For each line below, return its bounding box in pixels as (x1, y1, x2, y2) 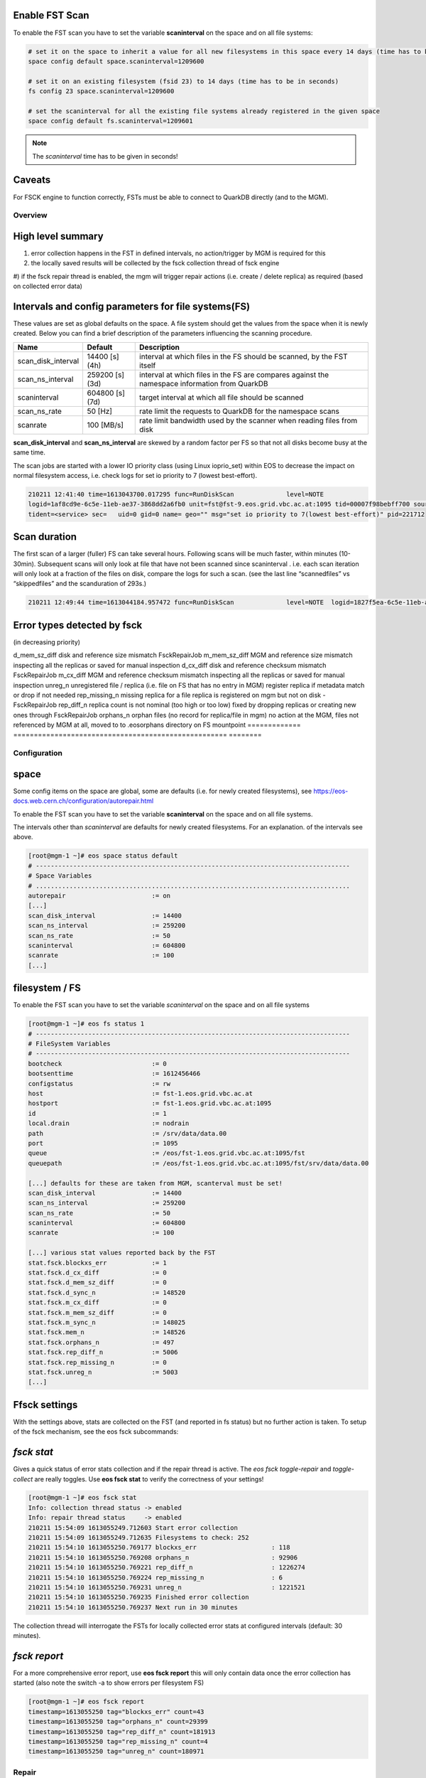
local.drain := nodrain (28, 1119, 190, 1127)
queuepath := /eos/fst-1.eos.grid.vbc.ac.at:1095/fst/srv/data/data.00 (28, 1159, 369, 1167)
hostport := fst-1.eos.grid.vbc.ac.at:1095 (28, 1100, 272, 1107)
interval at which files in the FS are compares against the (139, 370, 329, 380)
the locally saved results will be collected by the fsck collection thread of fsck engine (31, 259, 280, 267)
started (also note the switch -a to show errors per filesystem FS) (13, 1678, 204, 1687)
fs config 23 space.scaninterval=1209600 (28, 87, 175, 95)
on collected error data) (13, 282, 83, 291)
